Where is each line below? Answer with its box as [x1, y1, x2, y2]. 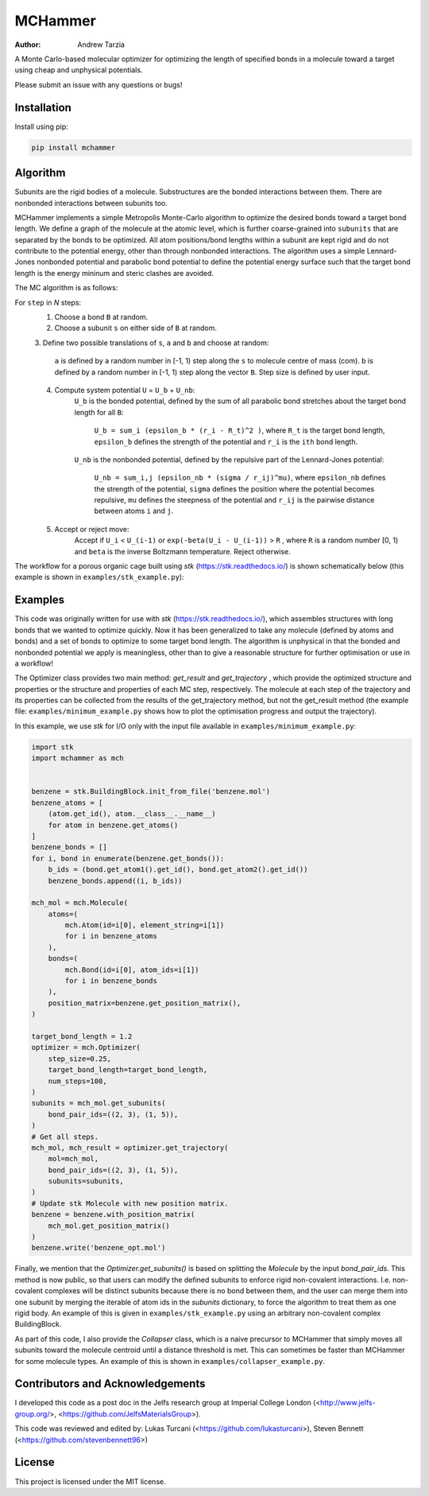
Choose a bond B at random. [54, 313, 149, 322]
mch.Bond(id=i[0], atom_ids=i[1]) [64, 965, 199, 974]
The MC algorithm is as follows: [14, 283, 118, 293]
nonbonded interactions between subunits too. [14, 198, 168, 208]
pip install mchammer [31, 143, 116, 152]
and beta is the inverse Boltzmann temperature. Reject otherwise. [74, 546, 292, 556]
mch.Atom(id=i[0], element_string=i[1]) [64, 921, 225, 930]
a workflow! [14, 659, 53, 668]
